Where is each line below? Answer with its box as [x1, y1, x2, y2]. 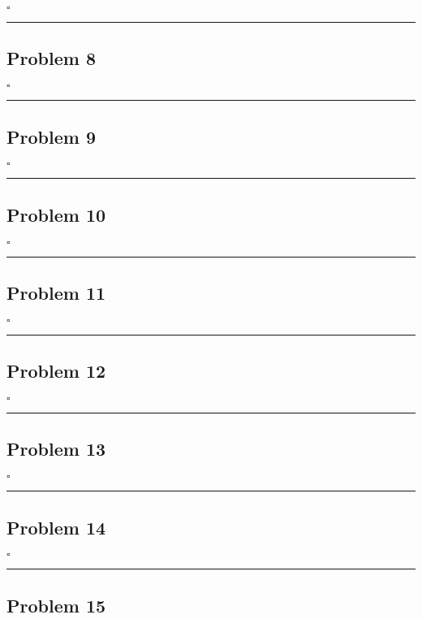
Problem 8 [6, 45, 96, 71]
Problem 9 [6, 123, 96, 149]
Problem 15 [6, 592, 106, 617]
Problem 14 [6, 514, 106, 539]
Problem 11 [6, 280, 106, 305]
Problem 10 [6, 201, 106, 227]
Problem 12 [6, 358, 106, 383]
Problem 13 [6, 436, 106, 461]
